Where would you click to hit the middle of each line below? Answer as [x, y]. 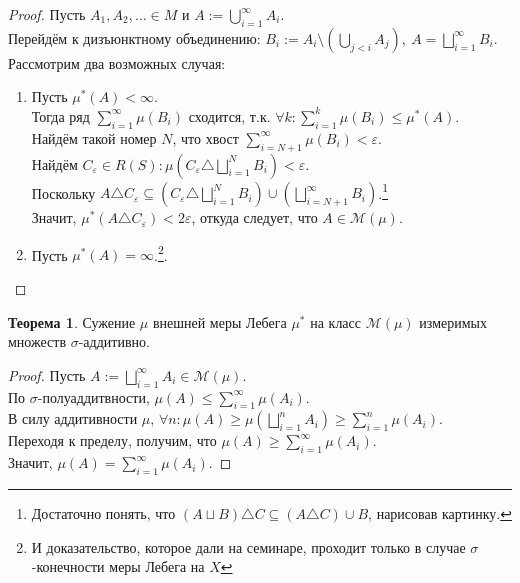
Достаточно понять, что [103, 513]
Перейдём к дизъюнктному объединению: [134, 37]
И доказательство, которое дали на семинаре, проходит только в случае [248, 546]
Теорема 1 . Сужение [72, 321]
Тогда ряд [60, 115]
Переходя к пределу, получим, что [112, 440]
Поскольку [63, 192]
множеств [37, 341]
